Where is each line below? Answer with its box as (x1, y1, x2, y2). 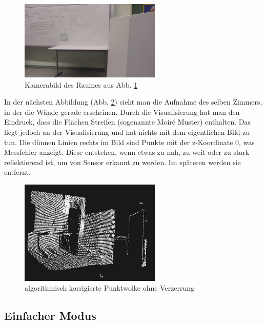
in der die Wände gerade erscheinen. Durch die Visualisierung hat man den (4, 106, 240, 117)
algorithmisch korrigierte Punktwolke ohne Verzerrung (25, 282, 195, 293)
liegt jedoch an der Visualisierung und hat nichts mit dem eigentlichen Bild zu (4, 127, 250, 137)
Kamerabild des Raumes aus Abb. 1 (25, 79, 138, 90)
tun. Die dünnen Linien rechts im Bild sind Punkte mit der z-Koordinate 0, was (4, 136, 255, 147)
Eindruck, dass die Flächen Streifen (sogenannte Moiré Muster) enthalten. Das (4, 116, 251, 127)
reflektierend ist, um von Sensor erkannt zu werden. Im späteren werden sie (4, 156, 241, 167)
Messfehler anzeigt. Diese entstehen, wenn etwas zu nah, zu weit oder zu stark (4, 147, 250, 157)
